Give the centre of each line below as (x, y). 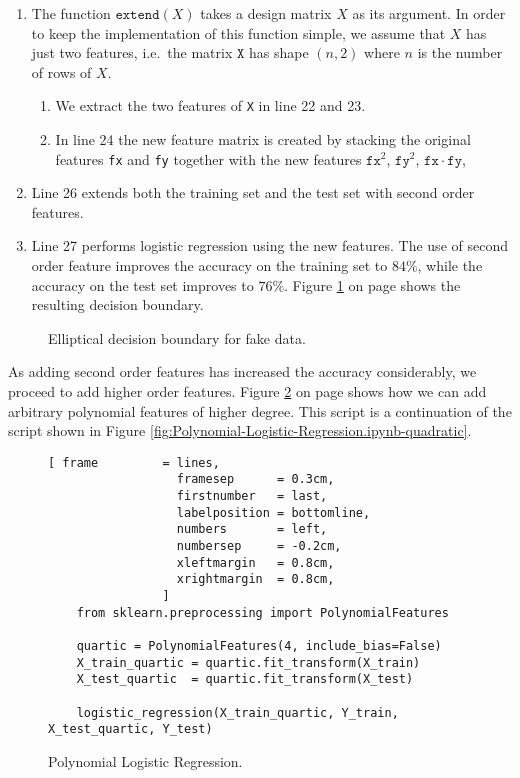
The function (71, 13)
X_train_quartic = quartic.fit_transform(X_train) (248, 662)
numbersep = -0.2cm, (259, 546)
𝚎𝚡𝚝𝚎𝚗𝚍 (137, 15)
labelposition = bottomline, (273, 512)
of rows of (61, 71)
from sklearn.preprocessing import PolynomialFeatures (262, 612)
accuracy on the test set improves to (142, 284)
